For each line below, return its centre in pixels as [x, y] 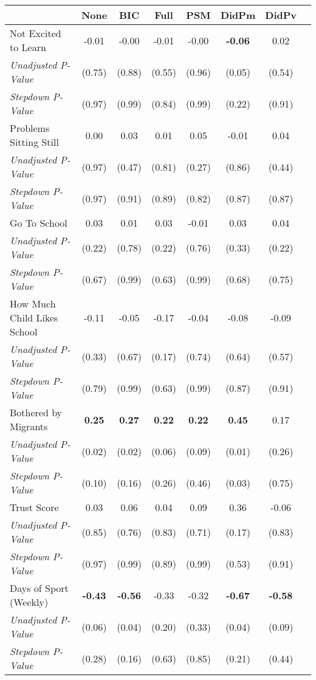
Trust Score [34, 507]
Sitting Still [34, 142]
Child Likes [34, 318]
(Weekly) [29, 602]
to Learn [28, 47]
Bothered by [36, 412]
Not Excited [36, 33]
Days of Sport [39, 588]
